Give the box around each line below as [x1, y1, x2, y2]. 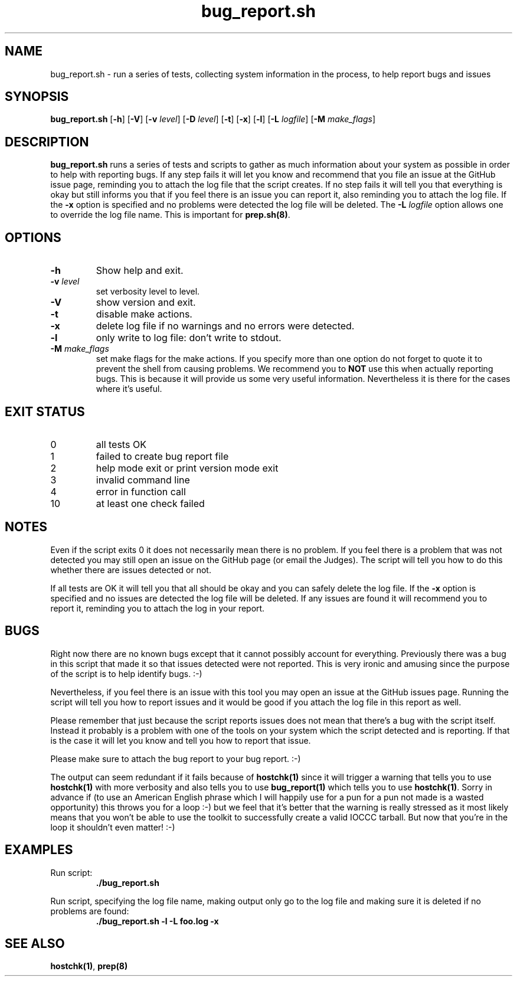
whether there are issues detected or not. [50, 564, 211, 575]
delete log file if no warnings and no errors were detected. [96, 320, 355, 332]
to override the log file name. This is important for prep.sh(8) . [50, 210, 290, 220]
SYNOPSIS [5, 89, 69, 104]
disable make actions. [96, 308, 192, 321]
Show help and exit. [96, 264, 184, 277]
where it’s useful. [96, 384, 162, 394]
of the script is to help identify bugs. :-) [50, 668, 202, 679]
